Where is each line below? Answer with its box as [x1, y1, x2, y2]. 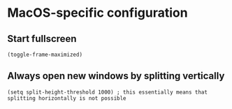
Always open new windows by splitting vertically [7, 70, 225, 82]
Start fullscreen [7, 33, 77, 45]
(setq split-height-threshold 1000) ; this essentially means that [7, 89, 208, 96]
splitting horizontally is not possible [7, 94, 127, 102]
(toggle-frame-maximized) [7, 51, 82, 58]
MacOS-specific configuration [7, 5, 188, 21]
